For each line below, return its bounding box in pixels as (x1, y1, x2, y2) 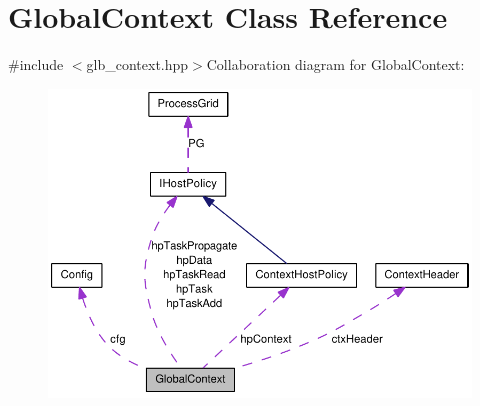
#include (8, 54, 64, 75)
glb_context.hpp (86, 54, 189, 75)
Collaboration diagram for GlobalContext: (206, 54, 465, 75)
